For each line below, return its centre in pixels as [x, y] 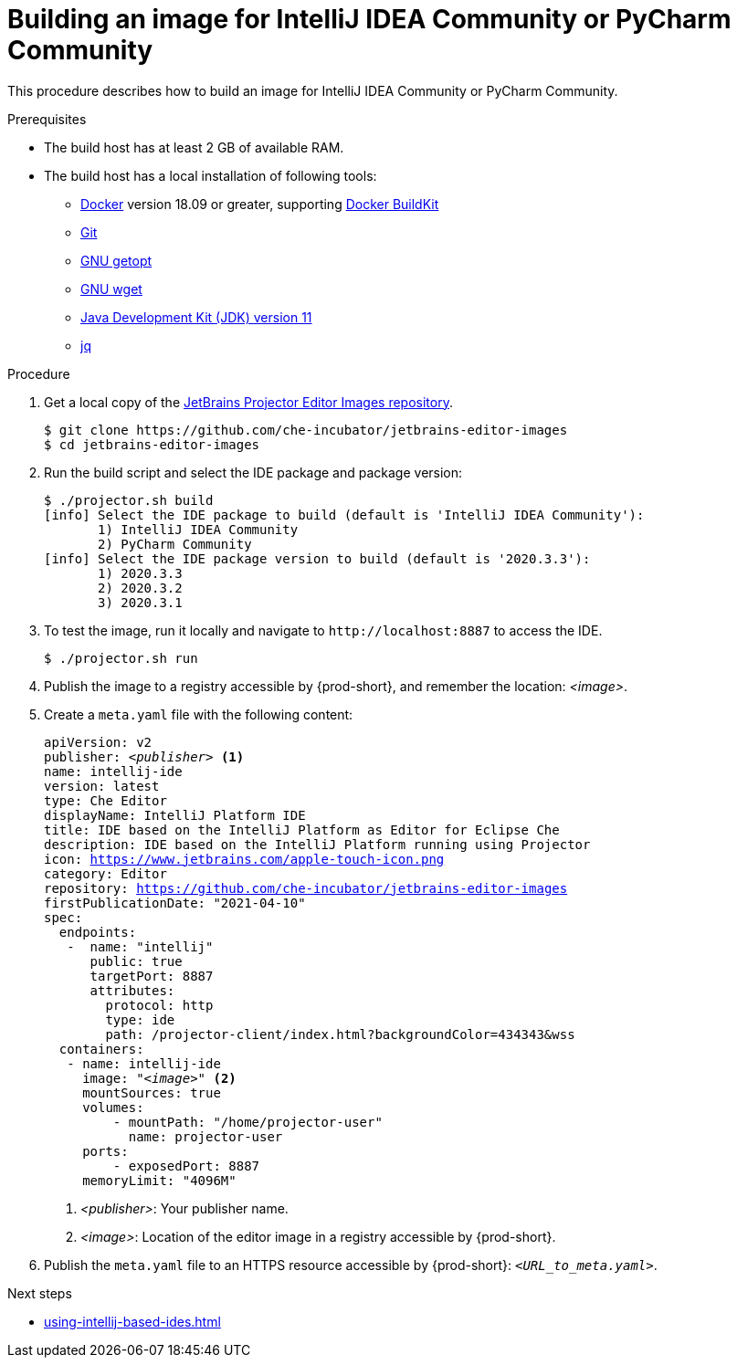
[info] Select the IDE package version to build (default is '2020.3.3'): [317, 558]
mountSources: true [152, 1092]
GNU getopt [116, 260]
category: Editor [105, 873]
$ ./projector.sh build [129, 500]
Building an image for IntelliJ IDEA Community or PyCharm [369, 19]
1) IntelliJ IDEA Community [198, 529]
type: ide [140, 1019]
